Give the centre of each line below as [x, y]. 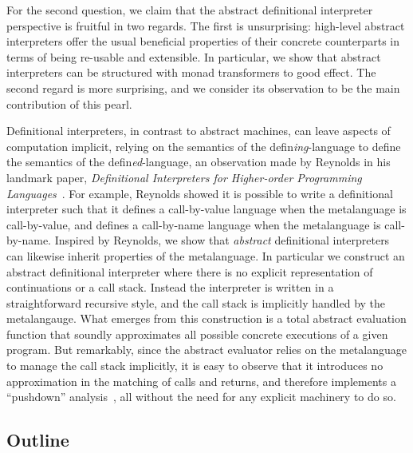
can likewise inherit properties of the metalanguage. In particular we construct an [206, 255]
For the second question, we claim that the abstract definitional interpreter [190, 10]
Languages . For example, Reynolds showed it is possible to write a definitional [200, 193]
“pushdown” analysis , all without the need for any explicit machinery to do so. [201, 397]
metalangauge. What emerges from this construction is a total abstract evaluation [206, 318]
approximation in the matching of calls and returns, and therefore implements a [201, 381]
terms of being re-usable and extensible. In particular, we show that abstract [194, 56]
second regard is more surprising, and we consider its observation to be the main [203, 87]
